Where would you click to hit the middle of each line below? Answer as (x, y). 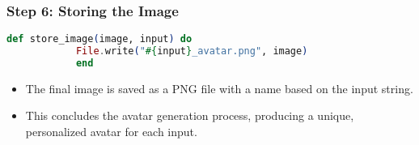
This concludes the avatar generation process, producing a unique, (190, 115)
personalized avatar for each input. (111, 132)
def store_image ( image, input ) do (99, 39)
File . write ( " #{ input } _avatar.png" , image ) (192, 51)
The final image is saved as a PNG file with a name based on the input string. (219, 88)
